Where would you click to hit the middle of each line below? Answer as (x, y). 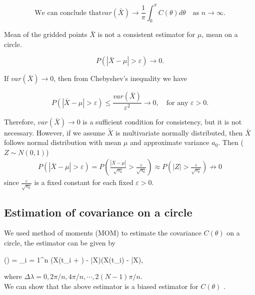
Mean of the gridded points (46, 34)
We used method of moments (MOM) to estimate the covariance (103, 233)
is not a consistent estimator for (146, 34)
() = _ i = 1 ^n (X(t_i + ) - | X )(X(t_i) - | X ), (74, 259)
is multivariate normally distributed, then (179, 132)
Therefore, (20, 121)
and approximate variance (170, 142)
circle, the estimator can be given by (60, 243)
